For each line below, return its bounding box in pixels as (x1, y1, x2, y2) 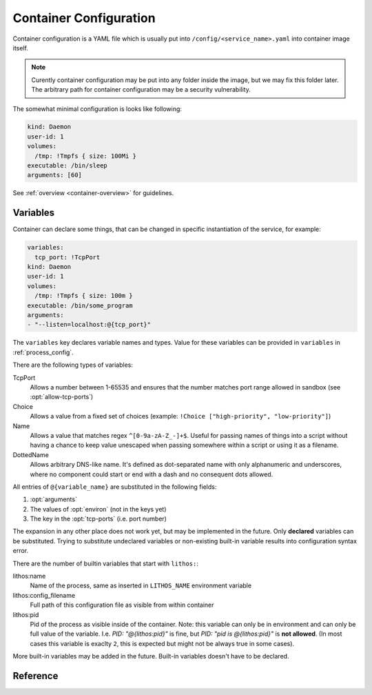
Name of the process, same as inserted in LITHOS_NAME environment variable (30, 581, 251, 590)
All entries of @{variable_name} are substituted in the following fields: (12, 483, 217, 491)
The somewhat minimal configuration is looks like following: (12, 104, 183, 113)
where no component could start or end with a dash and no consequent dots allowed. (30, 470, 273, 479)
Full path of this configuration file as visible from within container (30, 601, 214, 610)
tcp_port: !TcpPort (34, 253, 101, 261)
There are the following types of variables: (12, 361, 134, 369)
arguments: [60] (27, 171, 83, 179)
